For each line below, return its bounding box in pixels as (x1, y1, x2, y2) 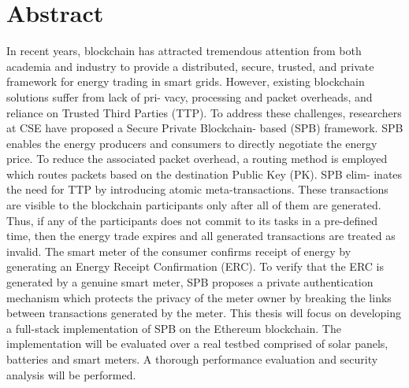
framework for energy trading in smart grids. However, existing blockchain (6, 73, 365, 90)
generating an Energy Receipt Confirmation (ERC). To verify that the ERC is (6, 258, 384, 275)
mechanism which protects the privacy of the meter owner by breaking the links (6, 289, 392, 305)
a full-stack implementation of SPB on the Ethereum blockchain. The (6, 320, 341, 336)
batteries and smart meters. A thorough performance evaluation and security (6, 351, 378, 367)
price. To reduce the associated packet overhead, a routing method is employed (6, 150, 388, 167)
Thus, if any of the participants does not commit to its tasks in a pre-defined (6, 212, 378, 228)
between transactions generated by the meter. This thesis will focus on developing (6, 305, 402, 321)
